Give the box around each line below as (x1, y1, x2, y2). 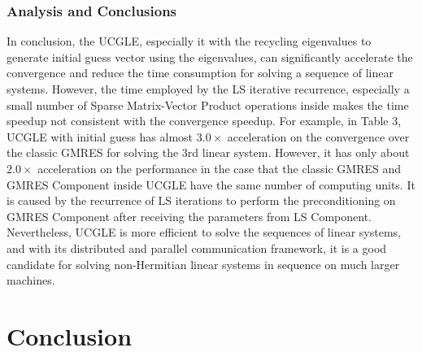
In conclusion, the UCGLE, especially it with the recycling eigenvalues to (7, 33, 372, 50)
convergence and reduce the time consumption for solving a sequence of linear (7, 64, 394, 81)
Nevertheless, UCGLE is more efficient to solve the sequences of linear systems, (7, 224, 401, 241)
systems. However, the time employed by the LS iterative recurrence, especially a (7, 80, 410, 97)
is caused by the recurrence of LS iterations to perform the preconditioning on (7, 192, 396, 209)
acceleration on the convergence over (227, 128, 410, 145)
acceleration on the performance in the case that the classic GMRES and (37, 159, 401, 176)
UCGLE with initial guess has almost (7, 128, 194, 145)
